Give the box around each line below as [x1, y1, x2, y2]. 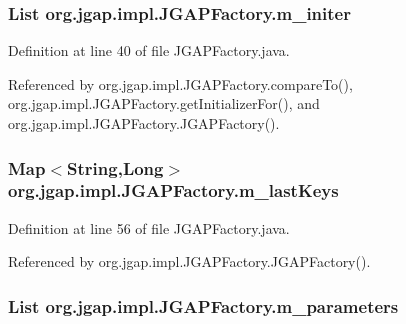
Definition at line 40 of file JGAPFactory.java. [8, 40, 290, 61]
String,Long [67, 155, 164, 180]
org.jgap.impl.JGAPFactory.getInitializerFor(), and [8, 93, 320, 114]
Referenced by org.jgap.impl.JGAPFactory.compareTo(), [8, 73, 353, 94]
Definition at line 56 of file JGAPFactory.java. [8, 217, 290, 238]
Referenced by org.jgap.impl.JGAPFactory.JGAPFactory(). [8, 251, 371, 272]
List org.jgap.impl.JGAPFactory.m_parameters [8, 293, 399, 318]
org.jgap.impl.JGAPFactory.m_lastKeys [8, 178, 339, 203]
